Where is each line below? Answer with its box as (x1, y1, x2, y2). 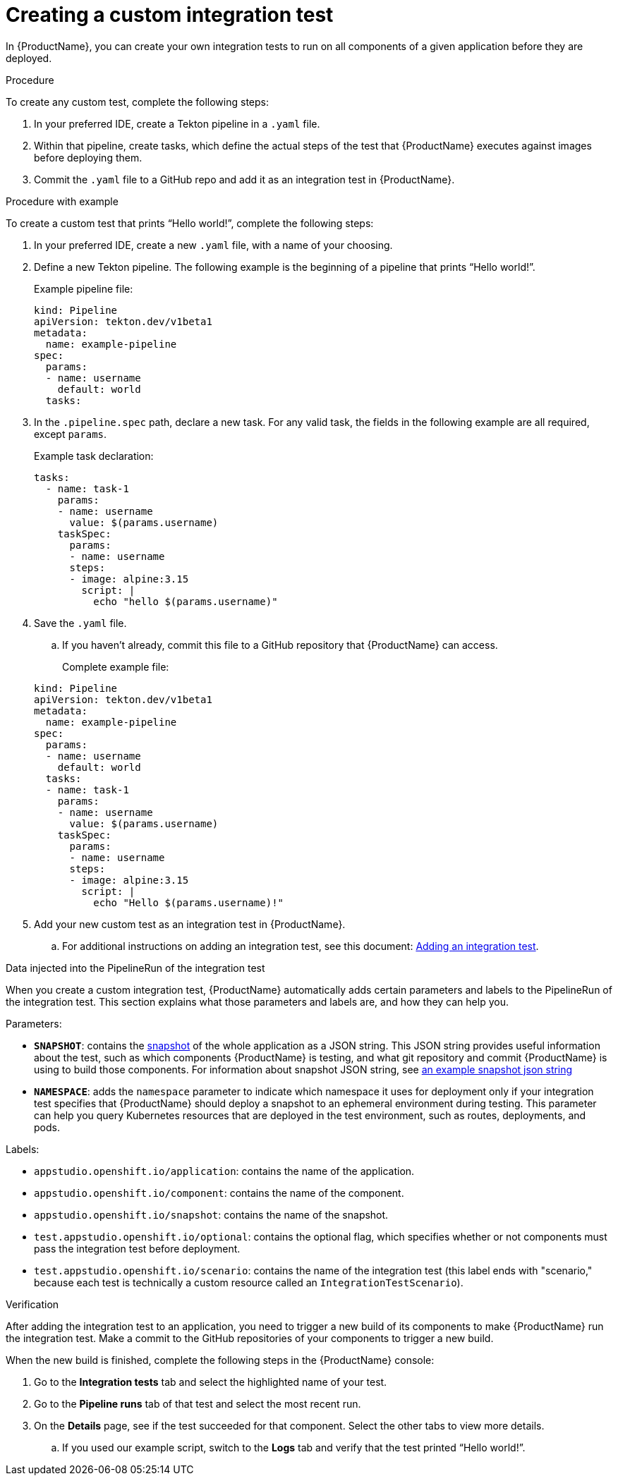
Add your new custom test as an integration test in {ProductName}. (34, 918, 346, 930)
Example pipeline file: (34, 282, 133, 295)
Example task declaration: (34, 449, 154, 462)
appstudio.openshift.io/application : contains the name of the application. (34, 1164, 415, 1177)
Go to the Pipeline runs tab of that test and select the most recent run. (34, 1397, 361, 1410)
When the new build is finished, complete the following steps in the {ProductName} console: (6, 1353, 435, 1366)
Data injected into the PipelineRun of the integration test (6, 961, 265, 974)
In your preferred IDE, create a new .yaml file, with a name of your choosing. (34, 238, 393, 251)
